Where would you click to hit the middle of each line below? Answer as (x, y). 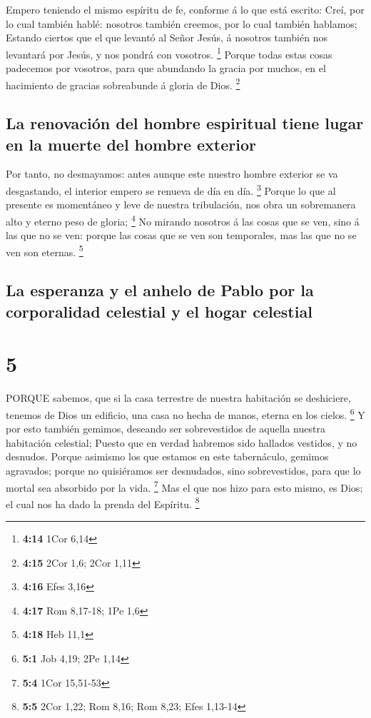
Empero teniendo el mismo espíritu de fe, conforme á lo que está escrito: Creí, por (185, 9)
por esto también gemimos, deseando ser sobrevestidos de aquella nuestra (166, 429)
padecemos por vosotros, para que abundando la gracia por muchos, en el (166, 68)
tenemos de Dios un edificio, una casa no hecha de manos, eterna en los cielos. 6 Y (185, 413)
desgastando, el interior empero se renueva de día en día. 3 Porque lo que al (171, 189)
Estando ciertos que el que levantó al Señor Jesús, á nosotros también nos (167, 37)
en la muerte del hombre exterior (131, 144)
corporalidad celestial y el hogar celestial (159, 311)
